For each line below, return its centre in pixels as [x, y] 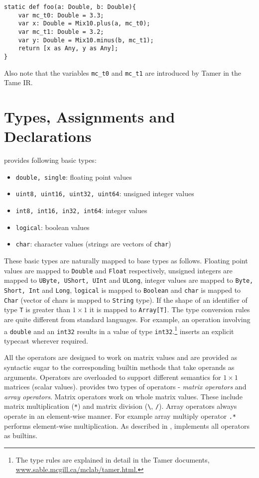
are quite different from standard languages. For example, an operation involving [127, 319]
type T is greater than [37, 309]
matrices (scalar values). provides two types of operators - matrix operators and [125, 387]
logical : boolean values [53, 227]
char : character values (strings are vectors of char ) [93, 244]
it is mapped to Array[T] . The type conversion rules [170, 309]
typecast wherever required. [46, 340]
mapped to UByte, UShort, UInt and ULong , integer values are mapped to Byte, [129, 280]
